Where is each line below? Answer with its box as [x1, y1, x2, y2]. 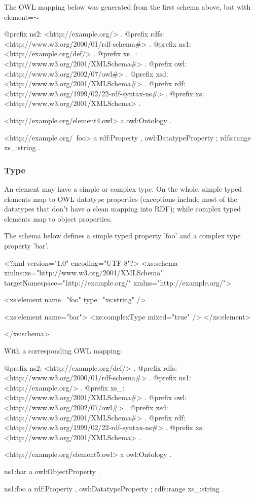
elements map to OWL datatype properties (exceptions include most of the [4, 193, 237, 204]
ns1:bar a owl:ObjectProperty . [4, 466, 100, 476]
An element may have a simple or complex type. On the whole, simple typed [4, 183, 242, 194]
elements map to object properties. [4, 213, 112, 224]
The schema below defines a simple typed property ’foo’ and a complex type [4, 230, 241, 241]
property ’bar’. [4, 240, 49, 251]
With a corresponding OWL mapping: [4, 345, 122, 356]
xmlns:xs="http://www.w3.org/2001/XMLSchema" [4, 267, 163, 278]
